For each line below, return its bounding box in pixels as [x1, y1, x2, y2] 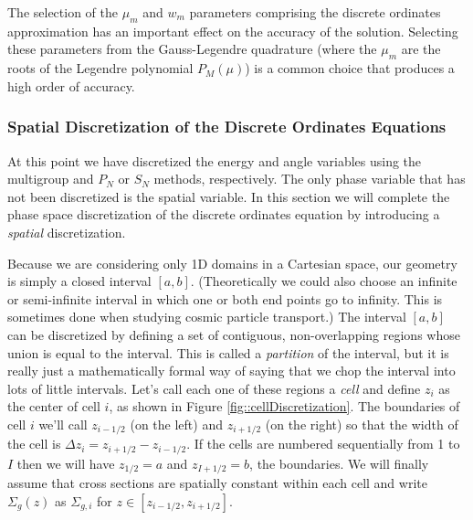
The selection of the [7, 3, 119, 21]
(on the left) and [130, 414, 223, 433]
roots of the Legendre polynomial [7, 58, 194, 78]
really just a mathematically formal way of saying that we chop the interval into [7, 361, 456, 380]
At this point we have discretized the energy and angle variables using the [7, 151, 422, 170]
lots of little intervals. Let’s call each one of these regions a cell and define [7, 378, 421, 398]
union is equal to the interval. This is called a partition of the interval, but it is [7, 343, 449, 362]
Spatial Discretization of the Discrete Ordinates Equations [7, 115, 447, 138]
